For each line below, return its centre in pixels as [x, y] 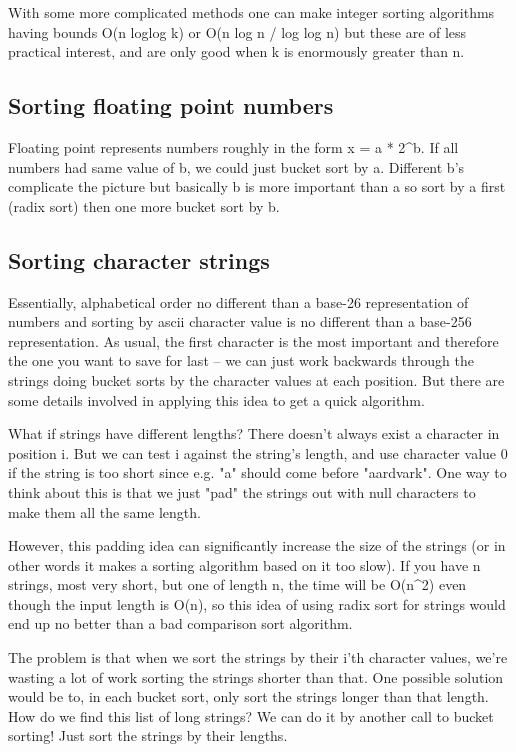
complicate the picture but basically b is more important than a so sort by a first [257, 186]
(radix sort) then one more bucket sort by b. [144, 205]
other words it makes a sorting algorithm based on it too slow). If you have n [244, 564]
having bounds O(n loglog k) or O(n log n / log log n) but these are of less [237, 31]
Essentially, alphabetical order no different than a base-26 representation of [238, 301]
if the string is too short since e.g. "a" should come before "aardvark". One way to [257, 472]
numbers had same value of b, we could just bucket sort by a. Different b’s [236, 166]
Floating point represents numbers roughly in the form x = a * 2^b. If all [233, 146]
